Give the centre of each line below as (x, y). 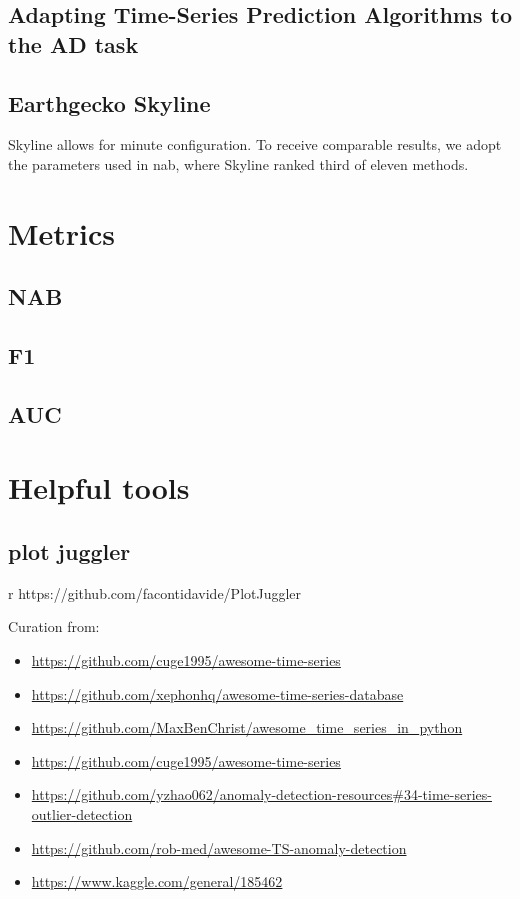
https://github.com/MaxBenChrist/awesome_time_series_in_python (247, 727)
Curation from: (54, 626)
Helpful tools (99, 487)
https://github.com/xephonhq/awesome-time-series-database (217, 693)
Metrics (62, 232)
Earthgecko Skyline (109, 102)
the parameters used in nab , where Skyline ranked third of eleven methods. (238, 163)
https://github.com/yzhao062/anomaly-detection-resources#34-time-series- (261, 794)
